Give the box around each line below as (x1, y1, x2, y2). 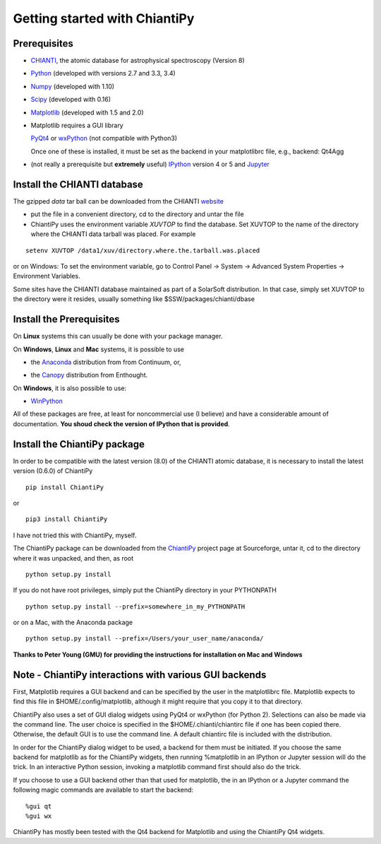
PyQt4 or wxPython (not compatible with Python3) (30, 134, 178, 143)
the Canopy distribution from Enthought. (30, 371, 148, 380)
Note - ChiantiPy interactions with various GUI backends (13, 669, 267, 681)
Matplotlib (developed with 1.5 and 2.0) (30, 108, 144, 117)
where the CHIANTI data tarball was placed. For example (30, 230, 196, 238)
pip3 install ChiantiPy (25, 515, 108, 523)
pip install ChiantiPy (25, 483, 104, 491)
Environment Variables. (13, 272, 80, 281)
